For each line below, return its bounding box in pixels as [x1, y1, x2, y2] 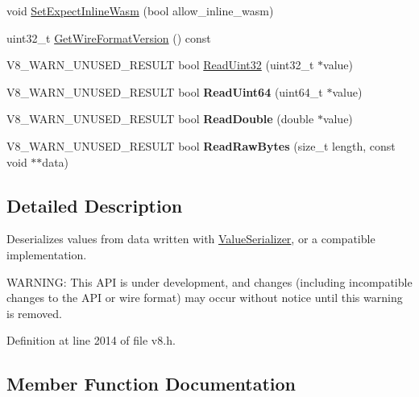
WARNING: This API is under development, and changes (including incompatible [6, 273, 413, 290]
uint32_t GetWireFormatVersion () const [6, 29, 211, 46]
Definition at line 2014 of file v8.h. [6, 332, 176, 349]
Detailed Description [6, 192, 183, 217]
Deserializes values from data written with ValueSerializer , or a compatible [6, 230, 375, 247]
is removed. [6, 304, 62, 321]
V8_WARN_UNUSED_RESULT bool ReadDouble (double [6, 110, 314, 127]
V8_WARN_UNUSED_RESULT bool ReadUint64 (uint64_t [6, 83, 323, 100]
